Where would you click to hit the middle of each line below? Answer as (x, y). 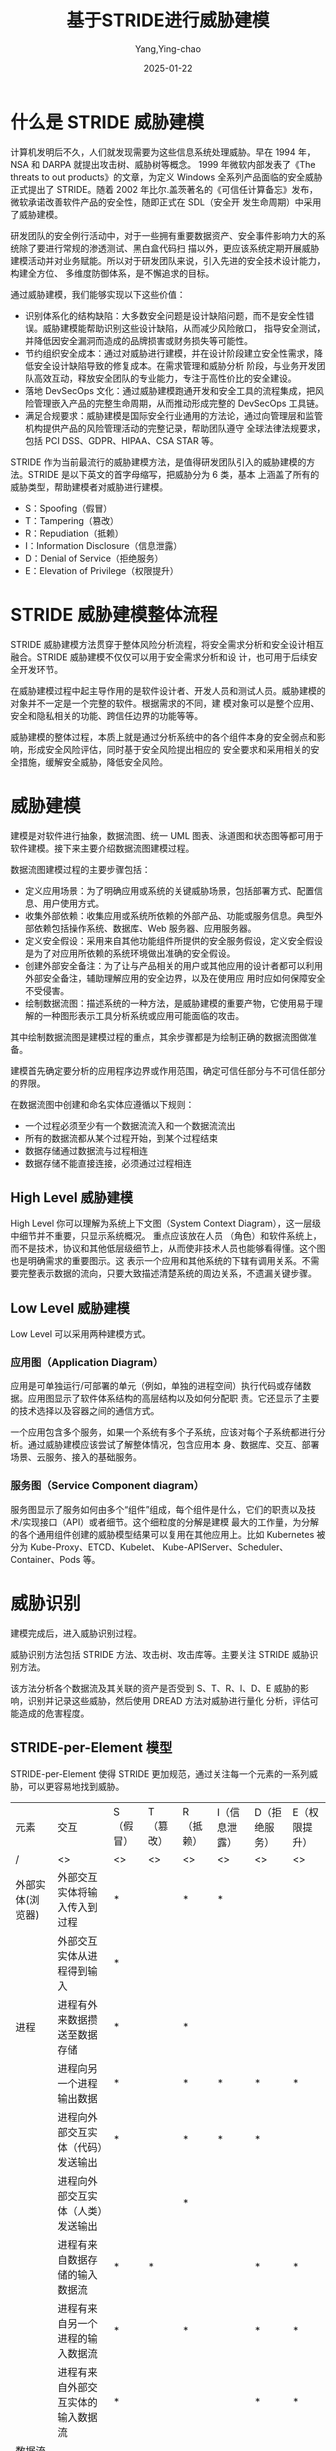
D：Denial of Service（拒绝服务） (94, 558)
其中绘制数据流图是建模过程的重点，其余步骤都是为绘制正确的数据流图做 (159, 1037)
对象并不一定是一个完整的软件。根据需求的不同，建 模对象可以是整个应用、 (165, 703)
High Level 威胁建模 (72, 1197)
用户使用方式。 (73, 903)
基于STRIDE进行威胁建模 (168, 20)
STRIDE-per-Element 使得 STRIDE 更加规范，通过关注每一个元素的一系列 (160, 1773)
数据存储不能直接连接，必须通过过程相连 (108, 1163)
